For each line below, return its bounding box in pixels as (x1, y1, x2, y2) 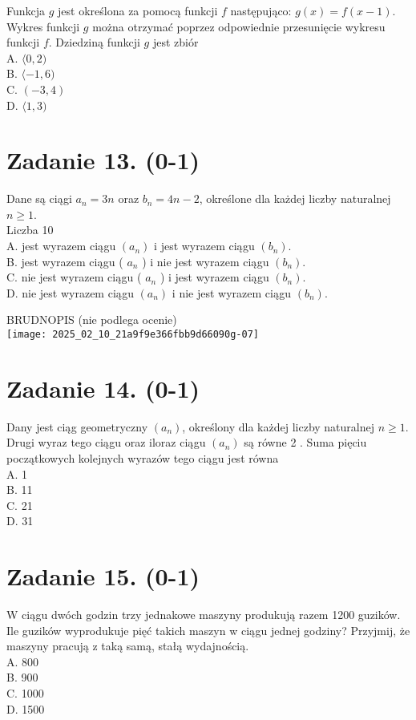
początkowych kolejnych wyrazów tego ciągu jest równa (6, 450, 279, 466)
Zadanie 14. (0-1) (6, 371, 200, 404)
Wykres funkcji (6, 18, 80, 34)
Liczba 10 (6, 221, 54, 238)
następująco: (230, 2, 292, 18)
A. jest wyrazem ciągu (6, 237, 116, 254)
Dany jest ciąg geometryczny (6, 418, 148, 435)
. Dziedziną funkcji (48, 34, 140, 51)
